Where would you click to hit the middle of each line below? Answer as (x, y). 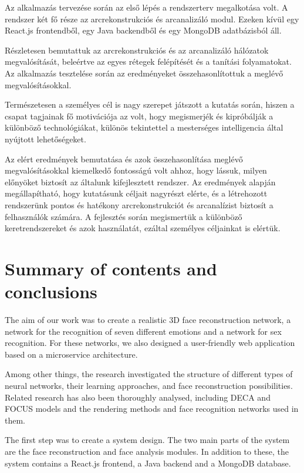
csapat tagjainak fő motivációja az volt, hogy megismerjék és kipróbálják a (139, 116)
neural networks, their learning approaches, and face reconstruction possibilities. (149, 385)
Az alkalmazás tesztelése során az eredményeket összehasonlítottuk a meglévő (144, 73)
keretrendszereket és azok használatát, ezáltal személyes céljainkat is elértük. (143, 228)
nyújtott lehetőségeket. (45, 139)
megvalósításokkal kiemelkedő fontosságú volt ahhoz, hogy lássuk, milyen (136, 170)
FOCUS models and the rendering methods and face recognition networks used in (152, 409)
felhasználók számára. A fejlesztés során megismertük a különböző (124, 216)
